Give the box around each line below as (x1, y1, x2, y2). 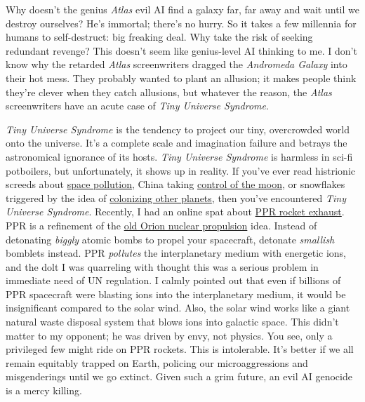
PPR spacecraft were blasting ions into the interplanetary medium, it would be (6, 286, 346, 301)
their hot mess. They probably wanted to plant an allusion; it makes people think (6, 70, 357, 85)
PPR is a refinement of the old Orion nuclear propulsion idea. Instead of (6, 217, 317, 232)
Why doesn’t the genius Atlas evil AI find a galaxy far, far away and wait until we (6, 2, 359, 16)
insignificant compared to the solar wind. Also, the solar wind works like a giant (6, 300, 350, 315)
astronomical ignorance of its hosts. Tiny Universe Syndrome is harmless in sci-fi (6, 149, 353, 163)
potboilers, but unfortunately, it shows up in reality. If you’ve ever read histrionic (6, 163, 356, 177)
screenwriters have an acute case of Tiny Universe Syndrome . (6, 98, 269, 113)
